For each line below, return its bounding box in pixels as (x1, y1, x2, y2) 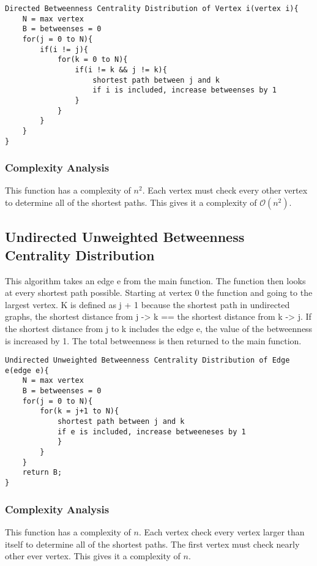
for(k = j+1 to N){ (40, 407, 119, 416)
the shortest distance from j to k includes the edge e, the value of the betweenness (5, 322, 313, 334)
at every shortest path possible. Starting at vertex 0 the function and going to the (5, 286, 313, 299)
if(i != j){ (40, 45, 89, 54)
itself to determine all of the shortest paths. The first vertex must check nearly (5, 537, 300, 550)
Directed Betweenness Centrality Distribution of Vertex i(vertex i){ (5, 4, 299, 13)
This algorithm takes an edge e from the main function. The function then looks (5, 274, 306, 287)
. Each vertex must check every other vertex (142, 184, 308, 197)
